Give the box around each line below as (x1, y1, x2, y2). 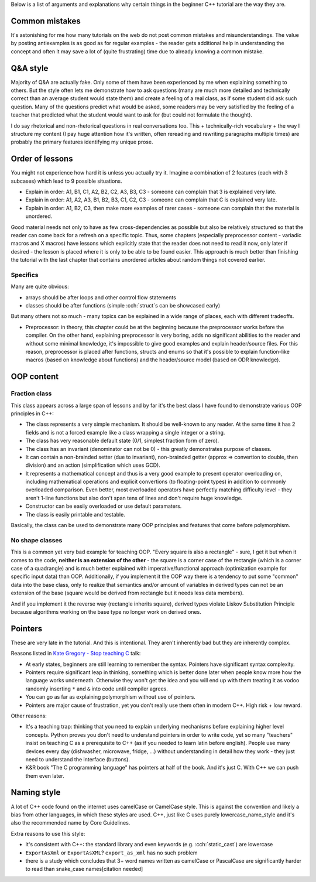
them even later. (25, 772, 64, 779)
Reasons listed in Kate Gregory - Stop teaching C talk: (11, 650, 141, 657)
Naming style (11, 788, 61, 798)
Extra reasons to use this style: (11, 830, 85, 837)
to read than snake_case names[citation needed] (25, 866, 143, 873)
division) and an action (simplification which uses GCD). (25, 461, 160, 469)
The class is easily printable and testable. (25, 511, 125, 518)
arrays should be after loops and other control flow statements (25, 293, 177, 301)
